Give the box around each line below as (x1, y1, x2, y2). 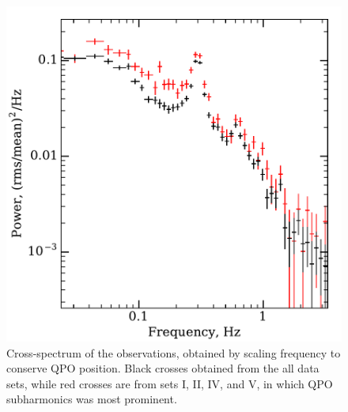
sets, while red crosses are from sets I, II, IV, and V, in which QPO (6, 375, 333, 391)
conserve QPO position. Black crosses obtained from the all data (6, 360, 320, 376)
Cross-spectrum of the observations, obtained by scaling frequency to (6, 344, 341, 361)
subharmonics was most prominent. (6, 391, 177, 407)
